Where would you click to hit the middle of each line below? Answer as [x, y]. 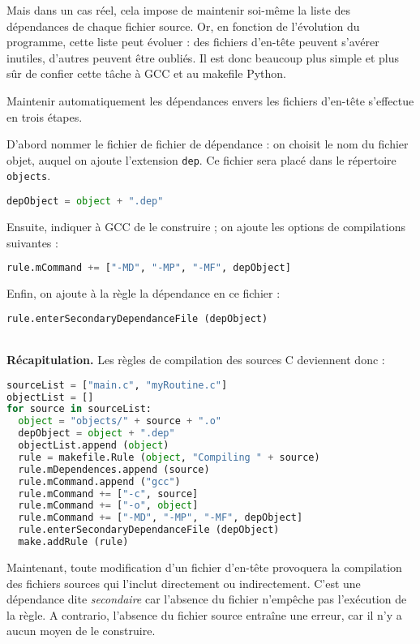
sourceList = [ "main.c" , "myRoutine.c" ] [117, 385]
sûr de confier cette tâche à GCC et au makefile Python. [146, 73]
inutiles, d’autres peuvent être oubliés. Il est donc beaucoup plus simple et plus [203, 57]
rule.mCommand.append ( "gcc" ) [99, 481]
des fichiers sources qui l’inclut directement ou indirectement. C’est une [184, 583]
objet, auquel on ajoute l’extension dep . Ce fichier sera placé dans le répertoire [201, 159]
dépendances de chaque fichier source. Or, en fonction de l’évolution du [183, 26]
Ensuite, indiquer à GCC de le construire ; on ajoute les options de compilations [206, 226]
